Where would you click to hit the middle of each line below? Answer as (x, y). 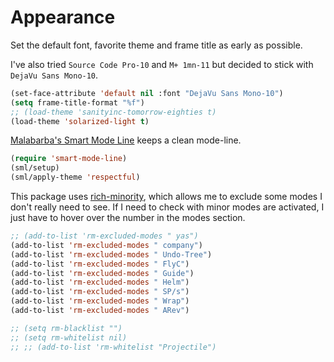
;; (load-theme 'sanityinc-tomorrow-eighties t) (113, 112)
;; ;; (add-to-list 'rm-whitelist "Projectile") (113, 347)
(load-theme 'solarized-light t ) (80, 121)
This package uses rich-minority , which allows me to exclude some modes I (166, 197)
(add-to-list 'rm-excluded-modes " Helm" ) (100, 282)
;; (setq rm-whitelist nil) (69, 337)
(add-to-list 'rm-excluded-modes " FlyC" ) (100, 264)
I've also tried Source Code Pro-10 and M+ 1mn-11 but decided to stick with (162, 64)
